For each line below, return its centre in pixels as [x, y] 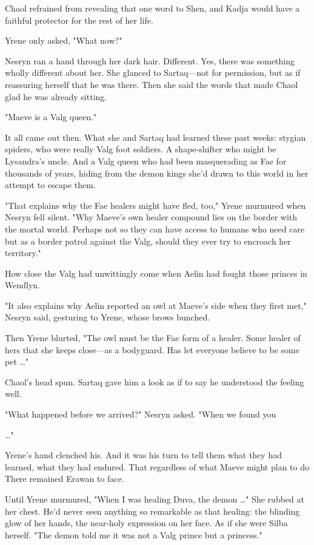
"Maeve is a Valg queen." [51, 117]
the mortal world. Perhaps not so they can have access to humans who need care [155, 228]
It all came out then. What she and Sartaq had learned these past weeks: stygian [155, 137]
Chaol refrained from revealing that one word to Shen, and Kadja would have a [152, 8]
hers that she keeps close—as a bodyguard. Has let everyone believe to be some [152, 349]
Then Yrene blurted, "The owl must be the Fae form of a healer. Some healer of [153, 338]
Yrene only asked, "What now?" [64, 40]
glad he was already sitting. [56, 96]
